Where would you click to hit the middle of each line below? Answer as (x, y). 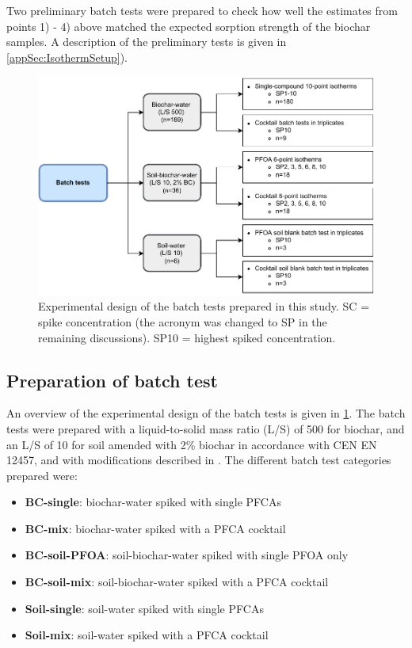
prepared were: (42, 475)
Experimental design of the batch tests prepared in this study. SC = (204, 306)
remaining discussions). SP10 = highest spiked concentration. (187, 337)
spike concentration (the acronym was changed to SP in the (183, 321)
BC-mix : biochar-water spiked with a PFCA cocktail (155, 528)
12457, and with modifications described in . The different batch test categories (199, 460)
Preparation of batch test (112, 380)
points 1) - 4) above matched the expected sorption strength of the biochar (189, 26)
